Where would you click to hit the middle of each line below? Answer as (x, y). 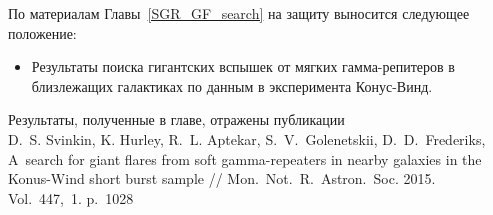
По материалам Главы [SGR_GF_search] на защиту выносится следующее (239, 13)
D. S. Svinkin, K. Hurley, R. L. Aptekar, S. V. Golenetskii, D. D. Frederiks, (247, 138)
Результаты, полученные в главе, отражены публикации (176, 119)
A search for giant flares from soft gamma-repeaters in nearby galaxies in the (245, 158)
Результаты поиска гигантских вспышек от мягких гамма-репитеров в (243, 66)
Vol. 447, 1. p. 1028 (71, 197)
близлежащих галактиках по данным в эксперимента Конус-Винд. (232, 85)
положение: (42, 32)
